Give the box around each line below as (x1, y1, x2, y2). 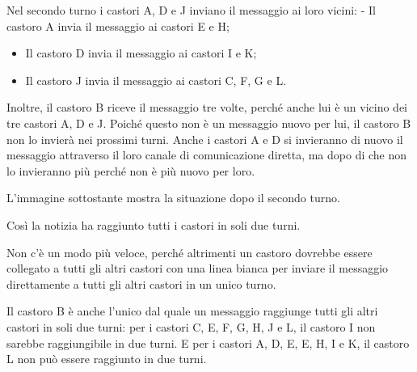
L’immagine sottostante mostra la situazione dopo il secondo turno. (6, 189, 340, 206)
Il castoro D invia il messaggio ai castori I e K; (25, 44, 257, 61)
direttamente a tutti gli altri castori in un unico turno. (6, 275, 276, 292)
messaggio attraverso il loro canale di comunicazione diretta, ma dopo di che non (6, 146, 407, 163)
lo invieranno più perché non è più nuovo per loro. (6, 162, 255, 179)
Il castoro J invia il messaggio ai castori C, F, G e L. (25, 71, 287, 88)
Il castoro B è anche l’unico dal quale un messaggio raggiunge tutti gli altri (6, 302, 378, 319)
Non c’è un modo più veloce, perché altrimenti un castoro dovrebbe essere (6, 243, 373, 260)
